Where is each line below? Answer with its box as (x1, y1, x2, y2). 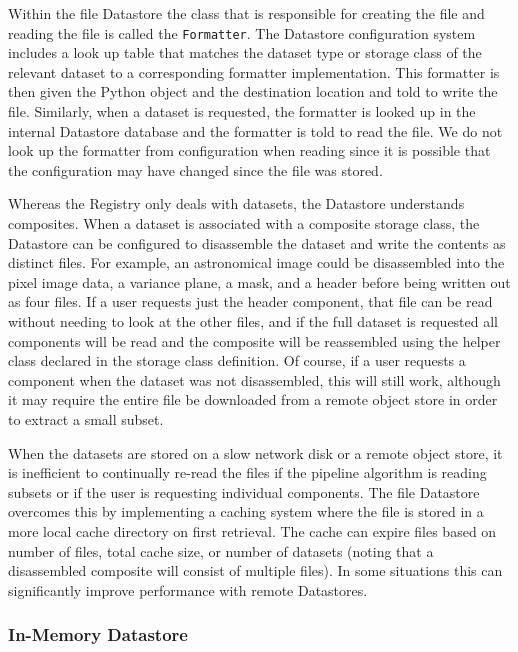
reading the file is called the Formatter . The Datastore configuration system (8, 22, 476, 43)
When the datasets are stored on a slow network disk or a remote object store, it (8, 442, 503, 463)
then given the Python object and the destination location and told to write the (8, 81, 498, 102)
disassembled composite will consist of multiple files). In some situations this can (8, 560, 503, 581)
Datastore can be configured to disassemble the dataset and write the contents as (8, 232, 506, 253)
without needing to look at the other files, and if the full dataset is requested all (8, 310, 499, 331)
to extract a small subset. (8, 408, 164, 429)
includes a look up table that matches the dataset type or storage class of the (8, 42, 482, 63)
